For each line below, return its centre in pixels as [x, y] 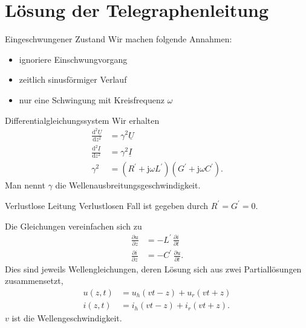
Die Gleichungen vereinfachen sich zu [73, 226]
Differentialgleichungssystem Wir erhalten [82, 120]
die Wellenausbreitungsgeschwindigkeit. [128, 185]
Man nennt [25, 185]
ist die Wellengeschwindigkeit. [67, 318]
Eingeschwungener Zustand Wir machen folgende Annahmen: [119, 39]
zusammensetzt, [34, 281]
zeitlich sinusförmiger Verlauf [73, 79]
